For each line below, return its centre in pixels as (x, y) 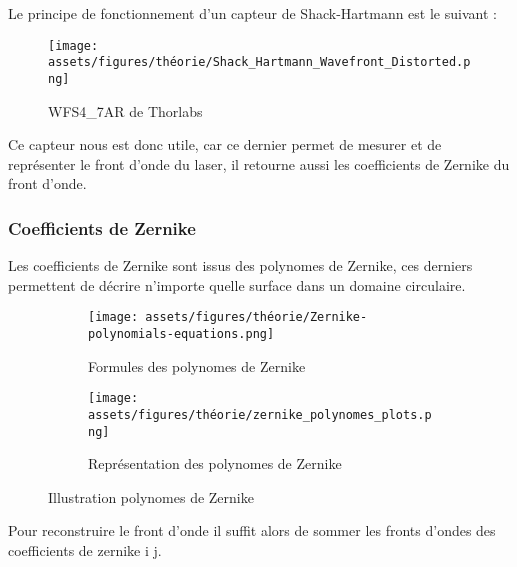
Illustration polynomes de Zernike (151, 496)
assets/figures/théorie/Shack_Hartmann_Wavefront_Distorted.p (259, 62)
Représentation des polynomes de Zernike (215, 463)
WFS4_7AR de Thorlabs (125, 110)
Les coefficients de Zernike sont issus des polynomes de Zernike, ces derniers (240, 265)
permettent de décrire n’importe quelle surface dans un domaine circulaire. (237, 284)
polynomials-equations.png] (181, 334)
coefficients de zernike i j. (85, 550)
